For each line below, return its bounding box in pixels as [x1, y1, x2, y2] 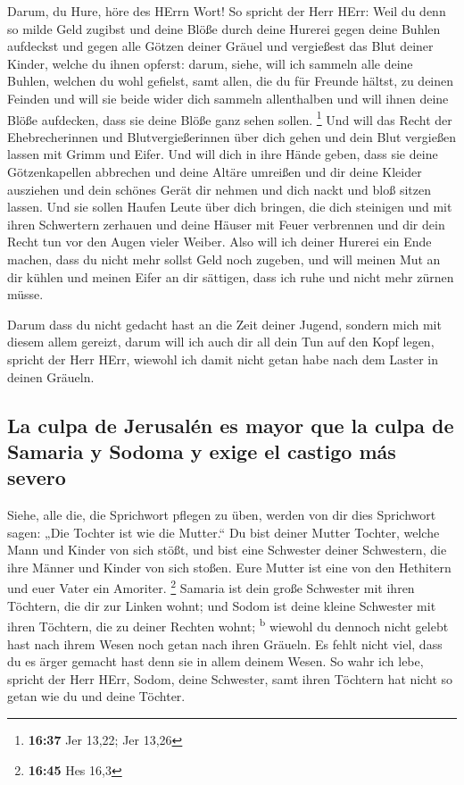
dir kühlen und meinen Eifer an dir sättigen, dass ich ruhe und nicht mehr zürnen [7, 267, 454, 286]
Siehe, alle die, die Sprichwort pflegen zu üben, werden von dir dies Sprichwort [7, 505, 436, 524]
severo [7, 463, 66, 491]
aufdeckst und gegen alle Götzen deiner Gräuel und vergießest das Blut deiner [7, 37, 434, 55]
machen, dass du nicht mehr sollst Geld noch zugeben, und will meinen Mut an [7, 249, 441, 268]
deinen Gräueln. [7, 367, 95, 386]
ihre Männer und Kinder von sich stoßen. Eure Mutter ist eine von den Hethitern [7, 557, 452, 576]
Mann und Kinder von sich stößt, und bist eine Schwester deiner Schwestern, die [7, 540, 447, 559]
